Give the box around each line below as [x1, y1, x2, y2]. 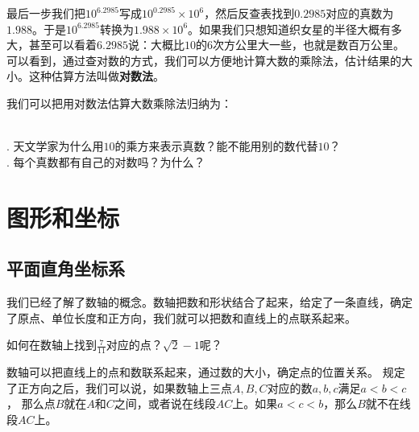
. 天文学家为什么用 [6, 138, 104, 154]
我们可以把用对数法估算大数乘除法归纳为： [6, 94, 232, 111]
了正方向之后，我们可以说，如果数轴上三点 [6, 379, 232, 396]
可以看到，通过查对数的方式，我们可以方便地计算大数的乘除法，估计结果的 [6, 51, 401, 68]
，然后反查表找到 [204, 5, 295, 21]
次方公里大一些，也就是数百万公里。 [212, 36, 404, 53]
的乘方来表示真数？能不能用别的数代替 [114, 138, 318, 154]
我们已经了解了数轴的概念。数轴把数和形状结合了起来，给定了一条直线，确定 [6, 293, 413, 310]
